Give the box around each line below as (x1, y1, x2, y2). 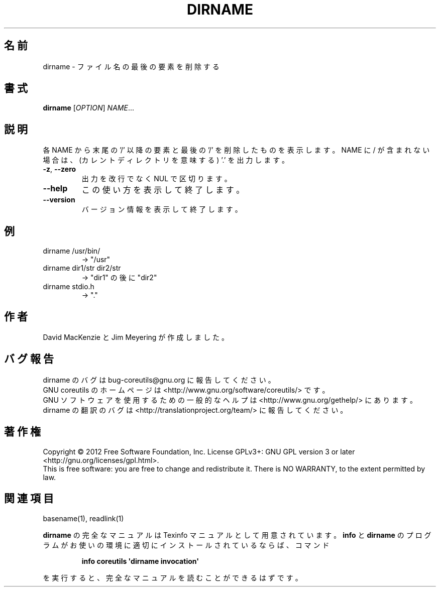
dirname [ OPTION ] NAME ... (43, 103, 134, 112)
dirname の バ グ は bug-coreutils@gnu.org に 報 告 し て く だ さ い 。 (43, 375, 275, 384)
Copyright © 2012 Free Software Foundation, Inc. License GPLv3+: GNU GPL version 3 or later (43, 447, 355, 456)
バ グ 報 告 (4, 352, 54, 366)
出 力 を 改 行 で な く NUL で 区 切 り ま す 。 (81, 174, 232, 183)
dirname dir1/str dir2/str (43, 264, 121, 273)
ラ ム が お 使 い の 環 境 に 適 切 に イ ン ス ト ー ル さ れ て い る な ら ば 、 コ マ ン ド (43, 540, 329, 549)
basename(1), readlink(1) (43, 514, 124, 523)
